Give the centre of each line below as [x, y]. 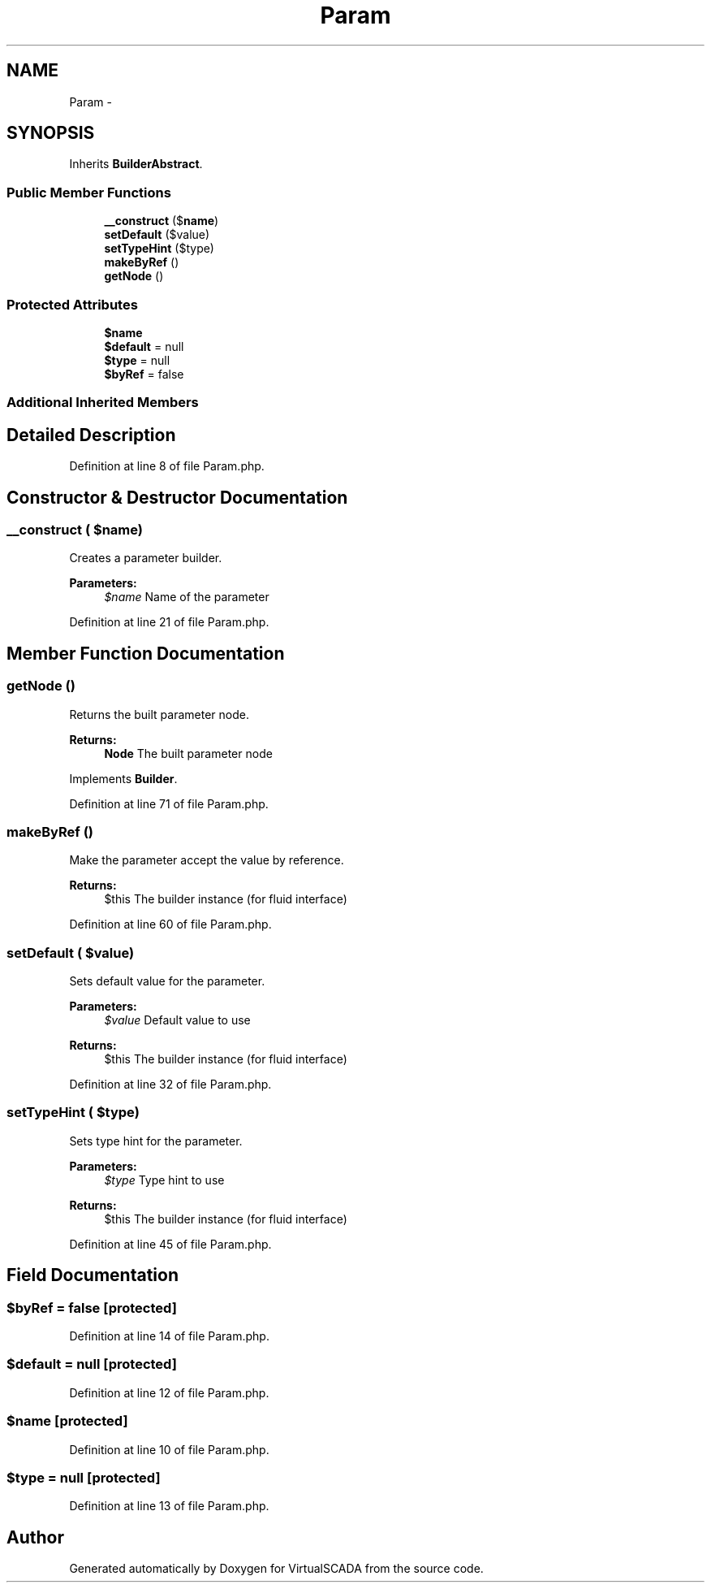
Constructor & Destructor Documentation [177, 497]
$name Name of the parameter [187, 597]
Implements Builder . [123, 778]
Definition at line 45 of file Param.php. [170, 1244]
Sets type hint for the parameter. [156, 1141]
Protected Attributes [72, 304]
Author [35, 1537]
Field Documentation [93, 1275]
